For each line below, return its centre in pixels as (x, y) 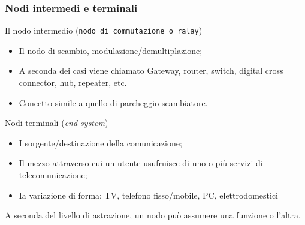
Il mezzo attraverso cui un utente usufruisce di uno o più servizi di (141, 163)
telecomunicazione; (53, 175)
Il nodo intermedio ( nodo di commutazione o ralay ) (104, 30)
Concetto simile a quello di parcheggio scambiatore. (113, 102)
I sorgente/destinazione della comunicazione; (100, 142)
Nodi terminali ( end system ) (57, 123)
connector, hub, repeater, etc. (73, 82)
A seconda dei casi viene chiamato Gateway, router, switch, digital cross (151, 70)
